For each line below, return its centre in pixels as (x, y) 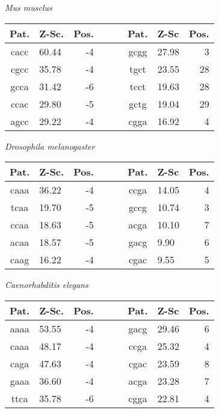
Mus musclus (29, 7)
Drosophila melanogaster (50, 146)
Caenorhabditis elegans (47, 285)
